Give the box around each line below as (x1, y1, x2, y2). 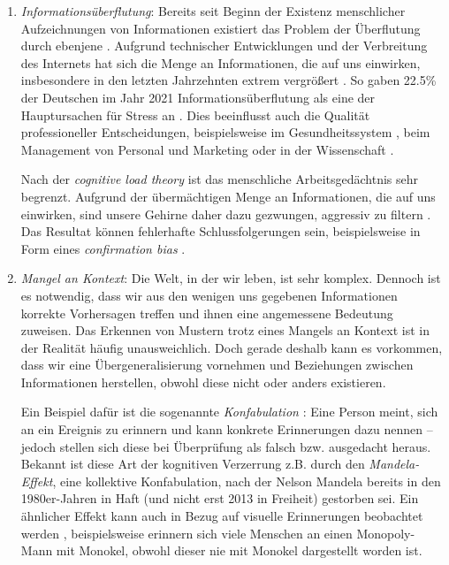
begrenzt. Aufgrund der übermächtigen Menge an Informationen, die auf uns (20, 187, 436, 205)
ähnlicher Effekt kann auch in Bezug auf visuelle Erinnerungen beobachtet (20, 507, 423, 525)
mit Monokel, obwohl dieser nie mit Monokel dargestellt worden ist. (56, 541, 422, 560)
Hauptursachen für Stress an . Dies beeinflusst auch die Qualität (20, 105, 370, 124)
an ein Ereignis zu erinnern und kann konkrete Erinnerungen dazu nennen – (20, 420, 433, 439)
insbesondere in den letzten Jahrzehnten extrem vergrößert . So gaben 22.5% (20, 71, 437, 89)
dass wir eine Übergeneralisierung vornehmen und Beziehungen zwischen (20, 355, 414, 374)
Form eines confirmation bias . (20, 239, 186, 257)
